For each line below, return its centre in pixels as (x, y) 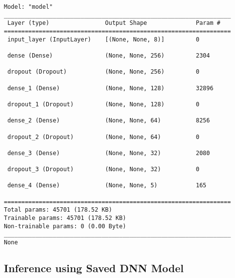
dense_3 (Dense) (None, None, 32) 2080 (109, 153)
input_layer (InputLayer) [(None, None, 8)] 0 (103, 39)
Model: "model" (29, 7)
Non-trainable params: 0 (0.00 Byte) (65, 226)
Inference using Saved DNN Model (94, 268)
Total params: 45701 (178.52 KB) (58, 210)
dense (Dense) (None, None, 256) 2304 (109, 55)
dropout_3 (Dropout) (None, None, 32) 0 (103, 169)
